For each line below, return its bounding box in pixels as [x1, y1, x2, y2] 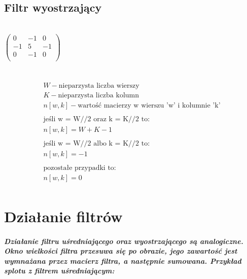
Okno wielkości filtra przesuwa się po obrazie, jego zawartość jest [4, 246, 237, 256]
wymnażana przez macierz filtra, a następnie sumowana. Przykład [4, 255, 241, 266]
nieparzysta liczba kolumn [58, 92, 139, 99]
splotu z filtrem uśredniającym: [4, 265, 115, 276]
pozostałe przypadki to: [43, 164, 116, 171]
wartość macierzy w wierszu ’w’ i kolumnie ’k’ [78, 102, 221, 110]
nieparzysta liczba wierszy [58, 82, 139, 90]
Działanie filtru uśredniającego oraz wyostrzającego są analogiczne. [4, 235, 243, 246]
